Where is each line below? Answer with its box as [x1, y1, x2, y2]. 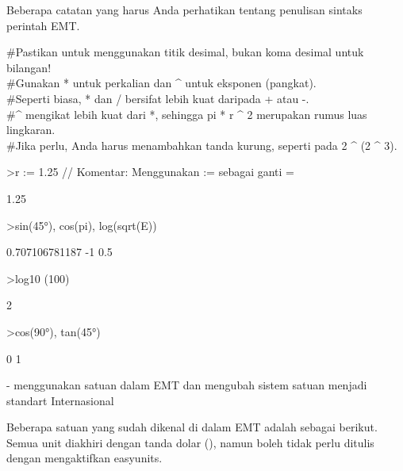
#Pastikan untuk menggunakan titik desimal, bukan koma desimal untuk [6, 44, 364, 60]
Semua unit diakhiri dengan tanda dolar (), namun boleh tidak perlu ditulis [6, 434, 374, 450]
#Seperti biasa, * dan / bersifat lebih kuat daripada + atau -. [6, 90, 309, 106]
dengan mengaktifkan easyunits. [6, 450, 163, 466]
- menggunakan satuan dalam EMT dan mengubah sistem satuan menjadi [6, 377, 367, 393]
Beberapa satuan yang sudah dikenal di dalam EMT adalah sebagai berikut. [6, 419, 378, 435]
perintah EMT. [6, 17, 80, 33]
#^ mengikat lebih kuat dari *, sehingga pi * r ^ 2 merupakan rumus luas [6, 105, 367, 122]
